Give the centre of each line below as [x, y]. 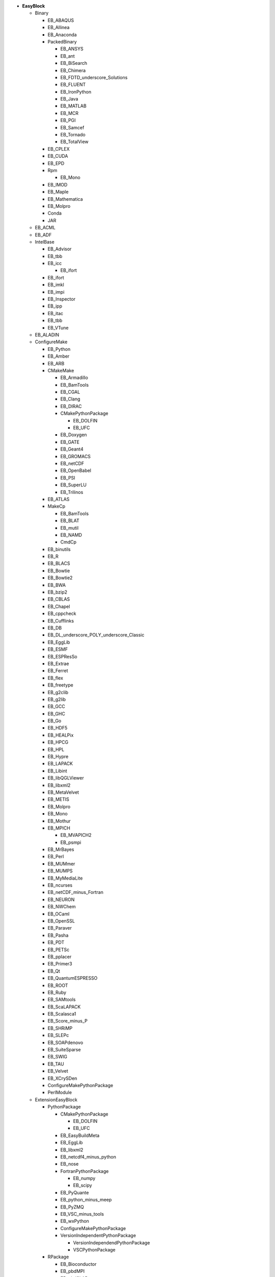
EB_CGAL [70, 392]
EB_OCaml [59, 914]
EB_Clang [70, 399]
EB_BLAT [70, 521]
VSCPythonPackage [94, 1249]
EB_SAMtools [62, 1000]
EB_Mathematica [65, 199]
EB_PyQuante [75, 1192]
